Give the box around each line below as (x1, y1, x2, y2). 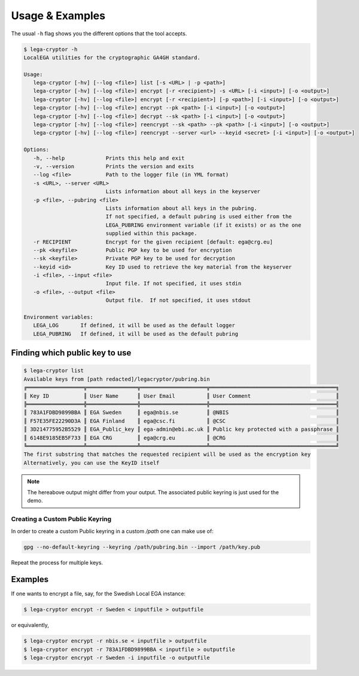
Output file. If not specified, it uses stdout (105, 297, 251, 304)
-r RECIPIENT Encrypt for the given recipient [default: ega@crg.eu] (33, 238, 273, 245)
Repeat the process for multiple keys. (11, 559, 104, 566)
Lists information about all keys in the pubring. (105, 205, 257, 212)
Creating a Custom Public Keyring (11, 515, 112, 523)
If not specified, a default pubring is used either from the (105, 213, 293, 220)
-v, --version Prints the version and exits (33, 163, 194, 170)
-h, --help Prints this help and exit (33, 154, 185, 162)
